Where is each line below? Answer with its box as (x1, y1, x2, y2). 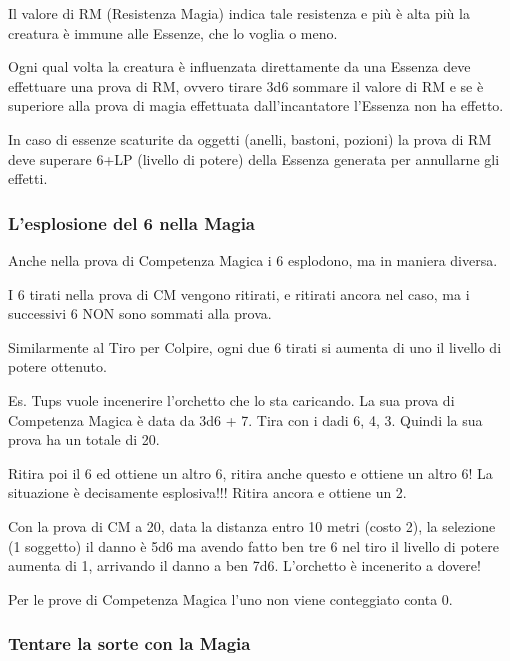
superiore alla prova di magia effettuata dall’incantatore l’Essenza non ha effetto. (8, 95, 504, 116)
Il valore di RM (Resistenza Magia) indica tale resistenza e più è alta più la (8, 3, 470, 23)
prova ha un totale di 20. (8, 429, 160, 450)
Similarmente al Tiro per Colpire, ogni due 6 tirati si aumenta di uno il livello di (8, 336, 502, 357)
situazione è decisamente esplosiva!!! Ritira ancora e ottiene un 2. (8, 482, 407, 503)
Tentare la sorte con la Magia (8, 631, 251, 656)
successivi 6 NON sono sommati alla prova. (8, 303, 272, 324)
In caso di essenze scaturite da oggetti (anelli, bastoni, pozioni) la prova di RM (8, 128, 492, 149)
